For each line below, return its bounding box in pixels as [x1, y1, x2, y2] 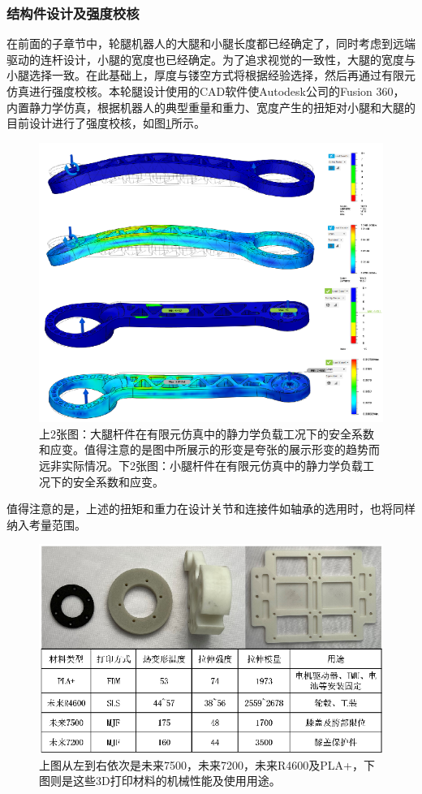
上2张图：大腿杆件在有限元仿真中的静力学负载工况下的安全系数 [39, 425, 374, 442]
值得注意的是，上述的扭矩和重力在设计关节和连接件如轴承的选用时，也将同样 [6, 500, 416, 517]
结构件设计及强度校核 [6, 2, 140, 23]
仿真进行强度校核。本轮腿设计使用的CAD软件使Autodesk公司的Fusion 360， [6, 83, 405, 99]
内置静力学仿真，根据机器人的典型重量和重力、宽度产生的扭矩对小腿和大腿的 [6, 98, 416, 115]
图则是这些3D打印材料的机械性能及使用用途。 [39, 772, 281, 789]
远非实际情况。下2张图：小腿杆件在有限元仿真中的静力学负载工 [39, 456, 374, 473]
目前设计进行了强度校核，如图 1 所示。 [6, 114, 205, 132]
